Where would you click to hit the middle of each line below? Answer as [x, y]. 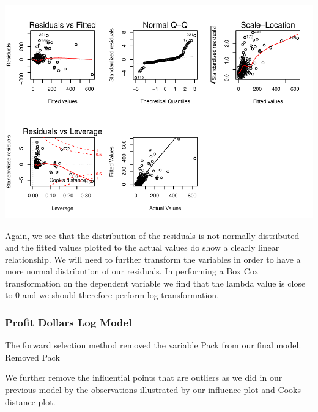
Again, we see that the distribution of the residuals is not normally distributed [152, 235]
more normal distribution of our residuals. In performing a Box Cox [132, 271]
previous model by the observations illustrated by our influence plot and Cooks [153, 390]
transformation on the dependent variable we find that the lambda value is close [155, 283]
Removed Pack [32, 357]
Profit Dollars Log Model [68, 322]
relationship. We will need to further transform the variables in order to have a [153, 259]
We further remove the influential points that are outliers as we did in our [144, 377]
